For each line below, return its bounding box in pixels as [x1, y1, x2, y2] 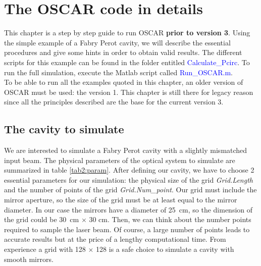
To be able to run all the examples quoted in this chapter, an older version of [4, 77, 243, 87]
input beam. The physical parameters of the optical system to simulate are [4, 154, 235, 165]
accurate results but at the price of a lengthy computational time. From [4, 234, 226, 244]
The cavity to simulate [4, 121, 124, 137]
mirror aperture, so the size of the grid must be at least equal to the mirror [4, 194, 237, 205]
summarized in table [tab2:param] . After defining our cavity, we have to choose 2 [4, 165, 254, 175]
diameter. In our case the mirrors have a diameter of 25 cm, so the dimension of [4, 204, 253, 215]
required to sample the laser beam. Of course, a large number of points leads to [4, 224, 250, 234]
